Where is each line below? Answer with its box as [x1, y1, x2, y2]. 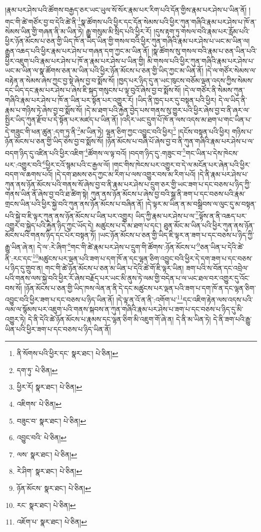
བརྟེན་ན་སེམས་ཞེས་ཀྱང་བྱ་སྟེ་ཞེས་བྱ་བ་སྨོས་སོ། [5, 75, 115, 85]
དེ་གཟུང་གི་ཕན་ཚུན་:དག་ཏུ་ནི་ [5, 126, 77, 136]
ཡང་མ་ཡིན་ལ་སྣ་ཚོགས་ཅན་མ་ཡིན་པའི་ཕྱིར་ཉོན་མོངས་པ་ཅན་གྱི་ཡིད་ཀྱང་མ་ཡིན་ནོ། [5, 65, 203, 76]
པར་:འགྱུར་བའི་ [5, 159, 43, 169]
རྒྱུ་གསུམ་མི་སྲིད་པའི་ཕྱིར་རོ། [86, 26, 151, 36]
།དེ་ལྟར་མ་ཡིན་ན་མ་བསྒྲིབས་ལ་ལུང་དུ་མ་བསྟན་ [145, 198, 256, 209]
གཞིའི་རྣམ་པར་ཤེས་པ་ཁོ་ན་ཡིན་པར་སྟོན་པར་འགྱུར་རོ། [5, 95, 134, 105]
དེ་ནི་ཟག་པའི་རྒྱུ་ [213, 314, 252, 324]
